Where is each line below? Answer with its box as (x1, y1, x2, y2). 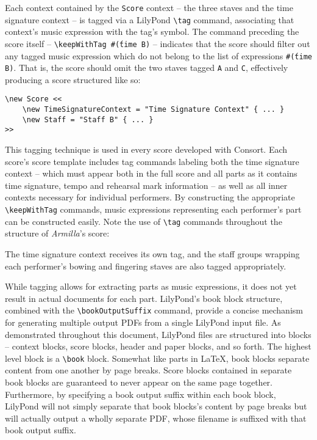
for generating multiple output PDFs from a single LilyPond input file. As (5, 316, 281, 328)
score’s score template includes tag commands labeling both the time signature (5, 155, 299, 167)
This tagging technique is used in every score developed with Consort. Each (5, 143, 288, 156)
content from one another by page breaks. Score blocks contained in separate (5, 364, 292, 376)
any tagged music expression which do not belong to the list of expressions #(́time (5, 49, 312, 62)
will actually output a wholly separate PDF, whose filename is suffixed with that (5, 411, 307, 424)
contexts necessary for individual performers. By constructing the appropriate (5, 191, 295, 204)
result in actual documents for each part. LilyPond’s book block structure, (5, 291, 283, 304)
